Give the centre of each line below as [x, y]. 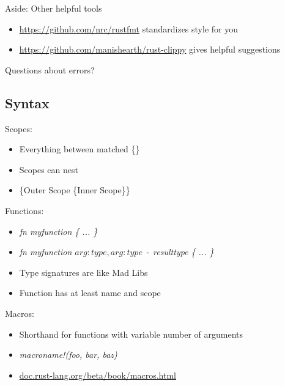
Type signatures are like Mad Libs [83, 272]
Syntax [27, 102]
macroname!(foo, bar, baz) [68, 354]
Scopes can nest [49, 169]
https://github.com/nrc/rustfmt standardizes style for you [128, 28]
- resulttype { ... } [180, 252]
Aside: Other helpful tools [54, 8]
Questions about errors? [50, 69]
